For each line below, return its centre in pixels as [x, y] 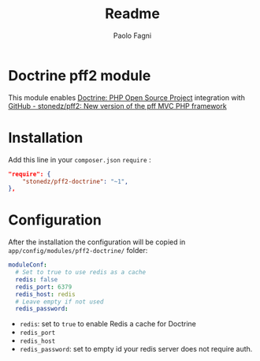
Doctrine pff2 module [80, 75]
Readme [132, 14]
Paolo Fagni [132, 35]
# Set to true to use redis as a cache [81, 273]
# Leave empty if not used [59, 301]
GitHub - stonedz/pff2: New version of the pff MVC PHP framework [117, 106]
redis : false [37, 279]
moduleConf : [28, 265]
